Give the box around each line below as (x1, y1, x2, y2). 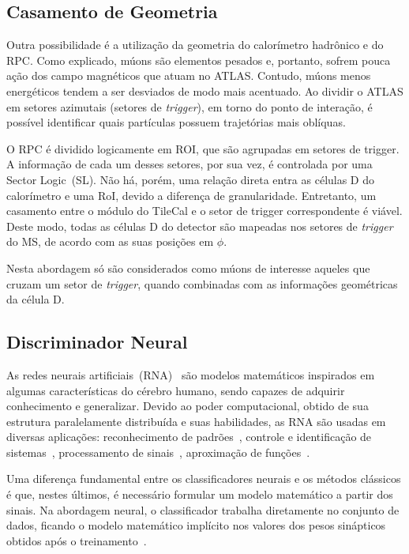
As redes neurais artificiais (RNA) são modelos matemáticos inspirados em (6, 366, 375, 383)
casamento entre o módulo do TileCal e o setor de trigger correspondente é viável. (6, 202, 403, 219)
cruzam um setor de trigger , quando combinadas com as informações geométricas (6, 275, 398, 292)
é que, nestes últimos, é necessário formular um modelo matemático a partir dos (6, 486, 393, 503)
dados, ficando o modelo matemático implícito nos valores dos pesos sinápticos (6, 517, 386, 533)
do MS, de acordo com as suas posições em (6, 233, 214, 250)
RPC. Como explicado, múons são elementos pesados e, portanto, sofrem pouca (6, 51, 391, 68)
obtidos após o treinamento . (6, 532, 147, 548)
